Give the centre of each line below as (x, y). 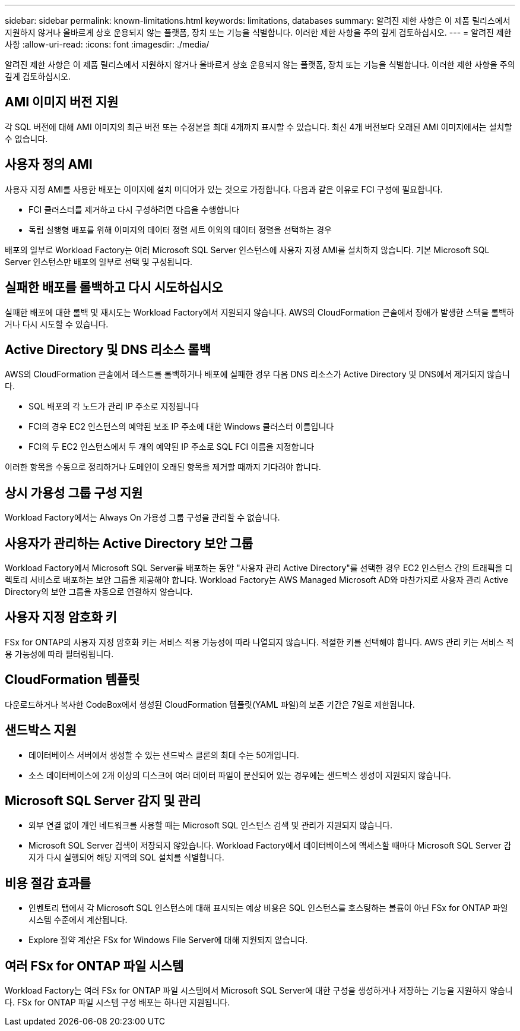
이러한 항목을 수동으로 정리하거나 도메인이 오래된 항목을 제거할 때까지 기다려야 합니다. (163, 467)
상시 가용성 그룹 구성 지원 (74, 493)
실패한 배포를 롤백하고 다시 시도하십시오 (114, 288)
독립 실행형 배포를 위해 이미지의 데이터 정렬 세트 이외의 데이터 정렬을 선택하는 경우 (180, 229)
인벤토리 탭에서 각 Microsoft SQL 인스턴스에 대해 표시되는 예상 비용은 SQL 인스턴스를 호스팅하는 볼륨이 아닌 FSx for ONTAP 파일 (268, 908)
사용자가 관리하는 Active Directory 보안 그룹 (129, 543)
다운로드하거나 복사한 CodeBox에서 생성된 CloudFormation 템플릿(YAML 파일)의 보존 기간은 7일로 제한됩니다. (210, 704)
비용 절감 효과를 (48, 883)
